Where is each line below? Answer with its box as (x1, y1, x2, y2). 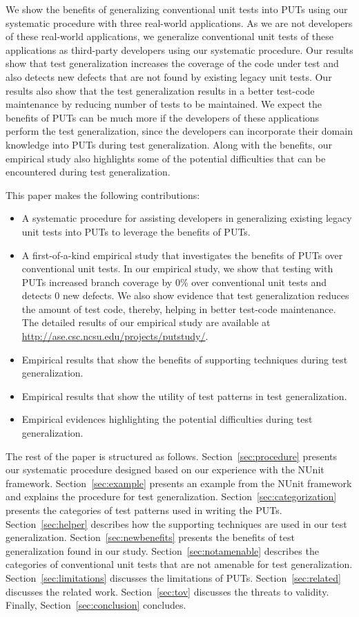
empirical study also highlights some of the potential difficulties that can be (6, 151, 326, 165)
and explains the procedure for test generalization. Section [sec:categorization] (6, 489, 337, 504)
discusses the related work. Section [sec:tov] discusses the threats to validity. (6, 584, 329, 598)
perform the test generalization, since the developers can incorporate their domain (6, 124, 353, 138)
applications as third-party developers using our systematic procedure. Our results (6, 42, 353, 57)
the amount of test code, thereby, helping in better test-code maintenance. (21, 301, 336, 316)
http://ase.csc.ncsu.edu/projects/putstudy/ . (21, 329, 208, 343)
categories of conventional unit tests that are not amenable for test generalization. (6, 557, 353, 571)
